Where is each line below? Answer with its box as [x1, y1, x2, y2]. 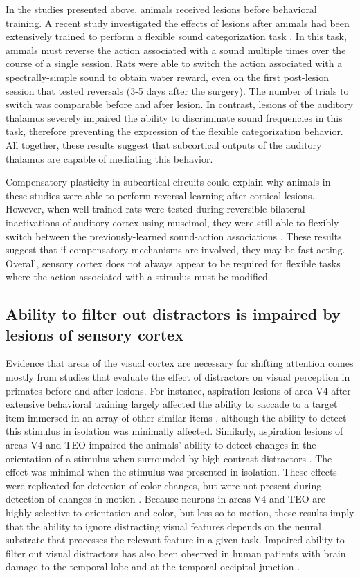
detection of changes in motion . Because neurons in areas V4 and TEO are [6, 491, 326, 506]
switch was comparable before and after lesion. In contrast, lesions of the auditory [6, 97, 353, 111]
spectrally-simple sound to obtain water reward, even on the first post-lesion [6, 69, 329, 84]
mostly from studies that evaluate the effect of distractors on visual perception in [6, 370, 350, 384]
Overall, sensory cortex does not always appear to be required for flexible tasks [6, 255, 341, 270]
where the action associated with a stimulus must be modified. [6, 269, 271, 284]
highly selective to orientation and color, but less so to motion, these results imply [6, 505, 354, 519]
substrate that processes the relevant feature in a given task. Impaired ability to [6, 532, 345, 547]
